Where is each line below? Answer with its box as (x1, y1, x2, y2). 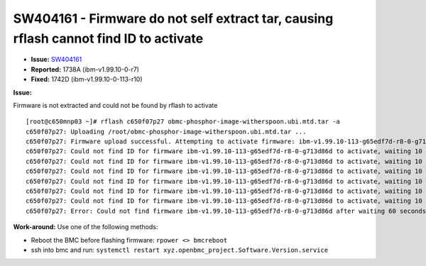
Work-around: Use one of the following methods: (13, 223, 158, 231)
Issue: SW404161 (31, 55, 82, 64)
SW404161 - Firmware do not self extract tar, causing (13, 11, 334, 26)
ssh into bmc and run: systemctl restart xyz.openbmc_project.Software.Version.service (31, 245, 329, 254)
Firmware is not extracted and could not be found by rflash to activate (13, 101, 218, 109)
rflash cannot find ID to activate (13, 31, 204, 46)
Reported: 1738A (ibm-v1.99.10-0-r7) (31, 65, 140, 74)
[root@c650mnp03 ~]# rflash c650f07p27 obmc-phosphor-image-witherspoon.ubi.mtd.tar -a (26, 118, 341, 126)
